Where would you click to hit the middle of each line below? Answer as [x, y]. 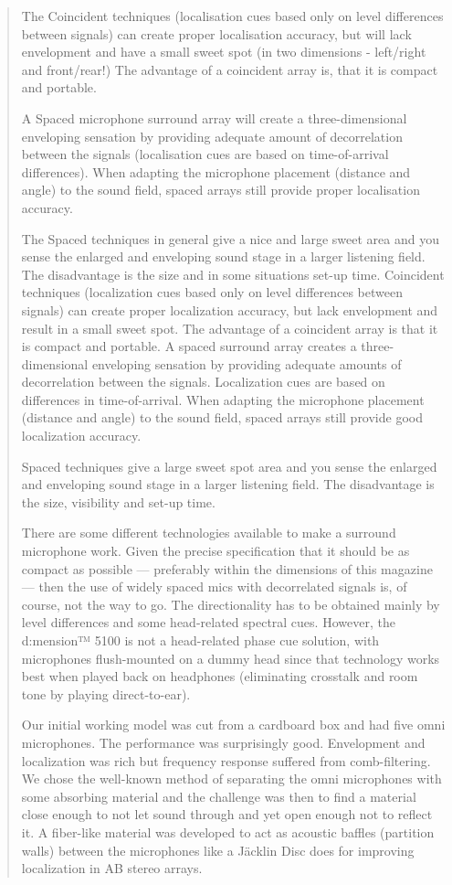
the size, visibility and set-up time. [118, 501]
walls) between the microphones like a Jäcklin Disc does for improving [218, 850]
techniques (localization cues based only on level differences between [212, 292]
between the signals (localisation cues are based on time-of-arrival [205, 154]
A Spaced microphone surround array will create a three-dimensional [214, 117]
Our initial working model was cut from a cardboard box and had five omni [233, 725]
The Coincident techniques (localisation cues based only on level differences [232, 16]
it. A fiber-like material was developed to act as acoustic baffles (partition [228, 832]
